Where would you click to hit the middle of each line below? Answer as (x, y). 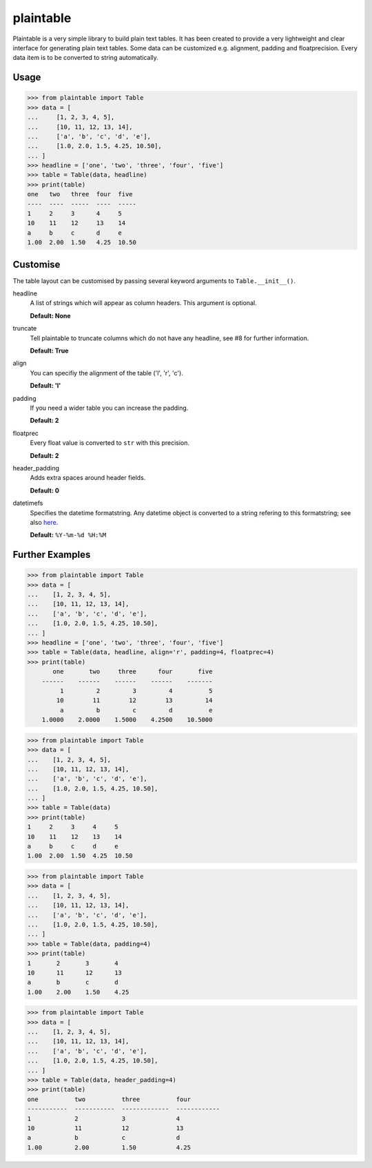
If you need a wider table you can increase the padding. (109, 408)
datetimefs (28, 503)
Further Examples (52, 555)
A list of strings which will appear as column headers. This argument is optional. (144, 303)
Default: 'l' (45, 386)
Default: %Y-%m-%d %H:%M (68, 535)
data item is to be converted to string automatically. (85, 58)
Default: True (49, 351)
